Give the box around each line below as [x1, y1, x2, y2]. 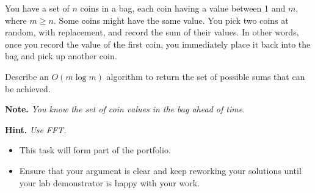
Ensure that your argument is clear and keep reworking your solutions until [19, 164, 302, 177]
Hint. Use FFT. [5, 123, 67, 136]
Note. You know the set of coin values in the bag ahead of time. [5, 103, 245, 115]
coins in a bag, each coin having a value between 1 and [80, 2, 286, 14]
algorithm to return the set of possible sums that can [106, 70, 305, 82]
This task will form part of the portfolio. [19, 144, 171, 156]
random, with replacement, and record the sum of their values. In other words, [5, 26, 299, 38]
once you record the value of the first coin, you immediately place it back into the [5, 37, 311, 50]
